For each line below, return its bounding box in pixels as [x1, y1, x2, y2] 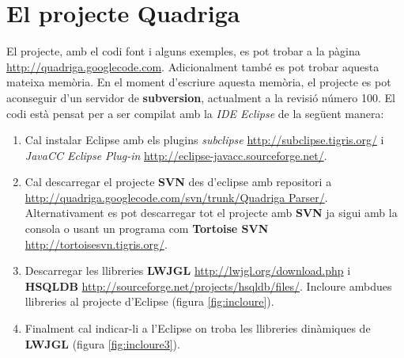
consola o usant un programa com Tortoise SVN [25, 220, 269, 237]
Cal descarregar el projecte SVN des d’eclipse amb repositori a [25, 173, 332, 190]
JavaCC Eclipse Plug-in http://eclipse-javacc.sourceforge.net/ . [25, 147, 327, 163]
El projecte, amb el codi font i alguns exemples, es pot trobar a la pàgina [6, 43, 361, 59]
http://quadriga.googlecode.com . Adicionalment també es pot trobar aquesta [6, 58, 379, 74]
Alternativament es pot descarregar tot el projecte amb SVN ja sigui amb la [25, 204, 398, 221]
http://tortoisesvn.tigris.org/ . [25, 235, 168, 252]
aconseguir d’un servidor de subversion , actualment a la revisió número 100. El [6, 89, 395, 105]
